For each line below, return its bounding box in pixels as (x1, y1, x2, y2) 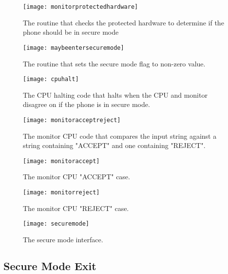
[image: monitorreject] (23, 189, 100, 196)
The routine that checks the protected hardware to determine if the (23, 17, 224, 27)
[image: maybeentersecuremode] (23, 44, 124, 51)
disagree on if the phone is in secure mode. (23, 99, 150, 109)
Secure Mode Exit (3, 258, 96, 273)
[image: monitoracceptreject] (23, 116, 121, 124)
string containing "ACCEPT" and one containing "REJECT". (23, 140, 206, 150)
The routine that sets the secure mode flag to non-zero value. (23, 58, 206, 68)
